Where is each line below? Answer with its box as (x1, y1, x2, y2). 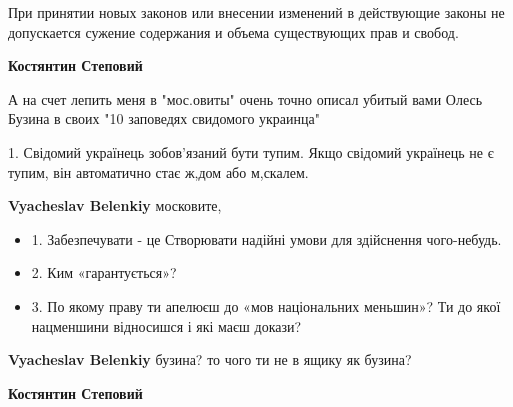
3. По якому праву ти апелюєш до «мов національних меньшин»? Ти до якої (31, 295, 501, 316)
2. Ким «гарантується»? (31, 262, 177, 283)
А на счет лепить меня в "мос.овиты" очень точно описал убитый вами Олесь (8, 88, 483, 109)
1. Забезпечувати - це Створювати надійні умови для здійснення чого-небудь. (31, 228, 502, 249)
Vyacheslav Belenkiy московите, (8, 195, 222, 216)
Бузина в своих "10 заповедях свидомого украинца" (8, 108, 320, 129)
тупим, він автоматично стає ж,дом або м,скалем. (8, 161, 309, 182)
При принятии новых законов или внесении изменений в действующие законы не (8, 2, 505, 22)
